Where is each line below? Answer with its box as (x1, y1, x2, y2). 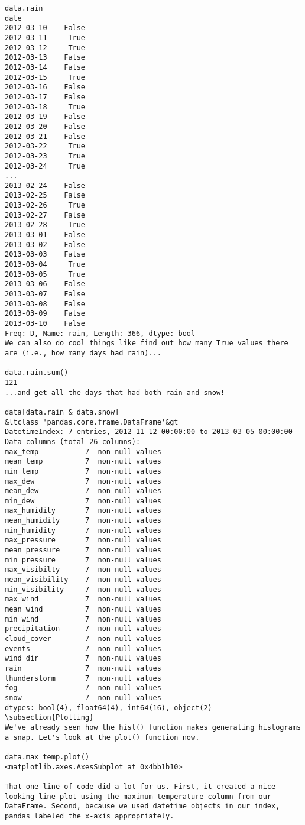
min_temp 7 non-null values (5, 467, 161, 475)
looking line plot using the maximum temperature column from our (5, 792, 272, 801)
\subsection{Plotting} (5, 713, 94, 722)
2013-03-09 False (5, 309, 86, 318)
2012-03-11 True (5, 33, 86, 42)
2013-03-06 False (5, 280, 86, 289)
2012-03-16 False (5, 83, 86, 92)
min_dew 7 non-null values (5, 496, 161, 505)
